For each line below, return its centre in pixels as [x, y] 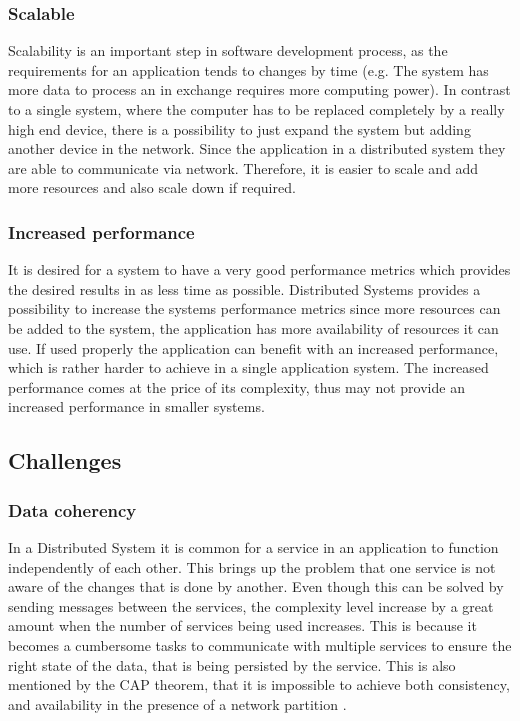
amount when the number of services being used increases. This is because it [242, 625]
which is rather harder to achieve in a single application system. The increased [248, 367]
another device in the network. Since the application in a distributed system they [257, 148]
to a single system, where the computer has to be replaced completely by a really [256, 109]
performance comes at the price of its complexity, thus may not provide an [236, 386]
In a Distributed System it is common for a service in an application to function [253, 546]
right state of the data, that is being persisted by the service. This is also [232, 664]
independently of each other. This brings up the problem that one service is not [252, 566]
